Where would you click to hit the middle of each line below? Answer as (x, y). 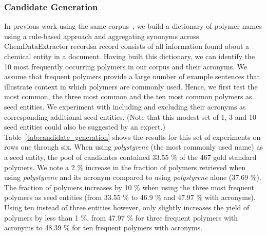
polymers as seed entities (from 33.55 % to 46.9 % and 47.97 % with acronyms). (130, 197)
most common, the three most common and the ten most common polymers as (128, 96)
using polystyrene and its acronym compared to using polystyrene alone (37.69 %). (133, 177)
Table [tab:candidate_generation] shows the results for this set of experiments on (132, 137)
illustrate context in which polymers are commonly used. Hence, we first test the (131, 86)
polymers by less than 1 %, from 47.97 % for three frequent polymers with (121, 217)
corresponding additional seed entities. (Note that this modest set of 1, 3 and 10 (130, 116)
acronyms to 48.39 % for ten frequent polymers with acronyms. (103, 228)
